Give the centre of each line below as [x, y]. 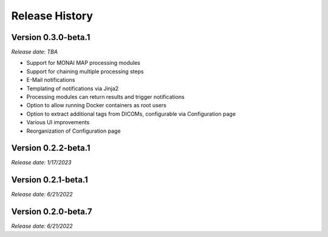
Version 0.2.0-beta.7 [52, 212]
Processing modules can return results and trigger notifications [105, 97]
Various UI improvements [58, 122]
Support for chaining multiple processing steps [85, 71]
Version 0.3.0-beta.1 [51, 37]
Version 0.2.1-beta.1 [50, 180]
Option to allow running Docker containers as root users [96, 105]
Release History [52, 16]
